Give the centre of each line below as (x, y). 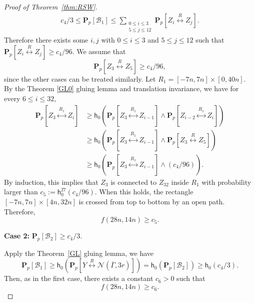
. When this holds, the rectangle (144, 192)
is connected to (134, 182)
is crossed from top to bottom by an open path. (152, 201)
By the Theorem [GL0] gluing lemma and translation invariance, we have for (121, 88)
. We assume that (99, 51)
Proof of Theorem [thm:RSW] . (51, 7)
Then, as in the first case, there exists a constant (79, 278)
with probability (226, 182)
